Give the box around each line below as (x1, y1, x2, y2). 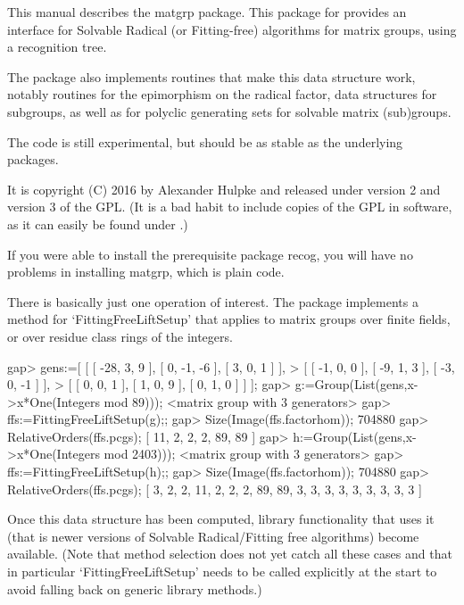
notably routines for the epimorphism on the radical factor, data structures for (7, 85, 437, 104)
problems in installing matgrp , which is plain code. (7, 262, 285, 281)
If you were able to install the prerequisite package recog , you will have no (7, 244, 413, 263)
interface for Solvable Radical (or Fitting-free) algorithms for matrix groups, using (7, 20, 457, 38)
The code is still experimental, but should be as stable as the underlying (7, 132, 403, 151)
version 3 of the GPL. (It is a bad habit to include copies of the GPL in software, (7, 197, 452, 216)
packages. (7, 150, 59, 169)
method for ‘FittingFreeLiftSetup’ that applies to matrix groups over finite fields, (7, 310, 451, 328)
